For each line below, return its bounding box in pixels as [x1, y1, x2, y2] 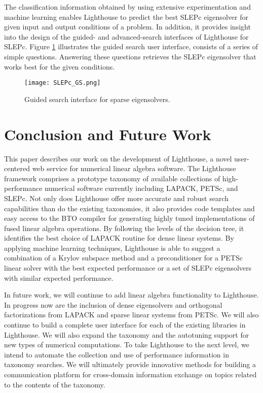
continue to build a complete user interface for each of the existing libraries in [4, 319, 246, 330]
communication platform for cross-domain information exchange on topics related [4, 369, 257, 379]
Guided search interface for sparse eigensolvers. [24, 93, 170, 104]
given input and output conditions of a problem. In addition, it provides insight [4, 21, 251, 32]
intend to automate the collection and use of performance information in [4, 349, 229, 359]
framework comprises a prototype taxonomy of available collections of [4, 173, 220, 183]
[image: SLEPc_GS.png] [24, 79, 101, 87]
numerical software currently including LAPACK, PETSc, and [45, 183, 238, 193]
